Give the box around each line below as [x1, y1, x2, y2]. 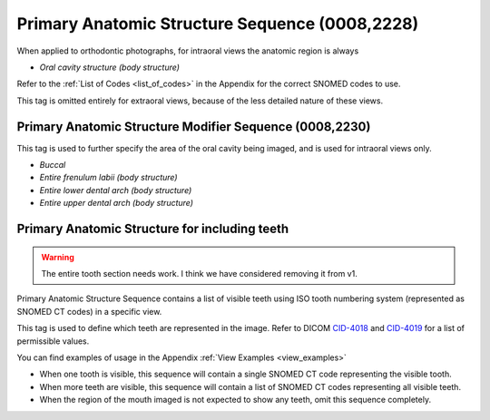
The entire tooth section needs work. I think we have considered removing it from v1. [41, 268, 358, 278]
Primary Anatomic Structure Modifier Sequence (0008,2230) [16, 119, 371, 134]
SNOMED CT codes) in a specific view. [16, 306, 162, 317]
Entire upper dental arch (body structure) [39, 198, 194, 209]
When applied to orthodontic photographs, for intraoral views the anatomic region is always [16, 45, 359, 56]
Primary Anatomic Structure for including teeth [16, 221, 289, 236]
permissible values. [16, 336, 90, 347]
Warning [41, 251, 74, 262]
